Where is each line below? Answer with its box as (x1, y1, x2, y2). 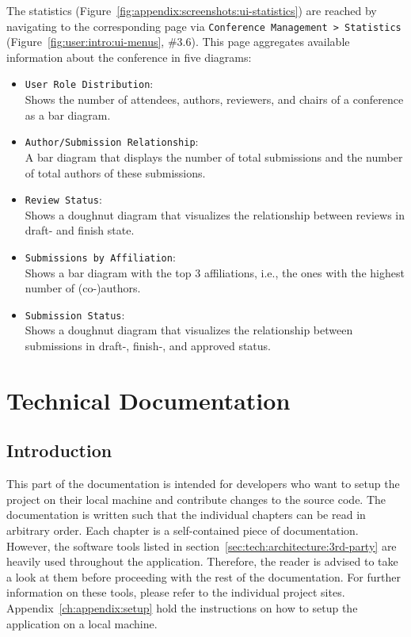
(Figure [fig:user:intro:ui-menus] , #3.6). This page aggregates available (6, 33, 350, 50)
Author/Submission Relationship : (25, 133, 199, 150)
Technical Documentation (6, 383, 291, 416)
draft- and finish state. (25, 222, 135, 238)
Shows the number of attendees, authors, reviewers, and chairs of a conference (25, 91, 404, 108)
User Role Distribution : (25, 75, 154, 92)
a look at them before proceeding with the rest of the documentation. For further (6, 568, 401, 585)
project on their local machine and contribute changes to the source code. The (6, 490, 386, 507)
